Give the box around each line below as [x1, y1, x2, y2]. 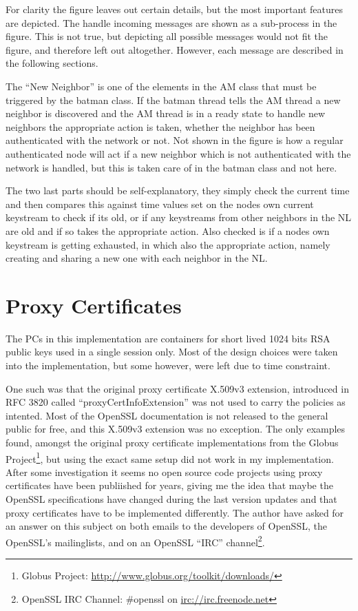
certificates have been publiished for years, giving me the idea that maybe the [6, 478, 333, 493]
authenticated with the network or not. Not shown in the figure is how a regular [6, 133, 344, 147]
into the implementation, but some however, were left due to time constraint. [6, 358, 330, 372]
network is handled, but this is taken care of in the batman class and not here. [6, 160, 337, 174]
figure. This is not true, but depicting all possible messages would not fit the [6, 29, 328, 43]
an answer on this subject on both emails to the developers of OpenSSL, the [6, 519, 327, 533]
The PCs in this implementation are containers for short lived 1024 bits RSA [6, 331, 330, 345]
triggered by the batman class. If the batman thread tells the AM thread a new [6, 92, 341, 107]
